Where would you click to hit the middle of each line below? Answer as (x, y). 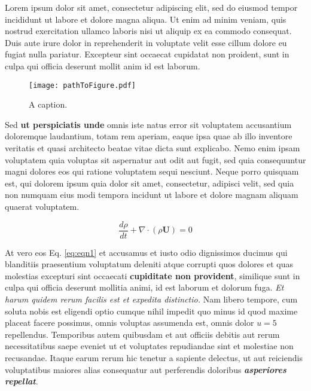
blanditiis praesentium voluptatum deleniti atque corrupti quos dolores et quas (149, 264)
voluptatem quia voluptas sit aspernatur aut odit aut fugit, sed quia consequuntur (155, 159)
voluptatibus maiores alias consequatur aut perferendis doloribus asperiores (146, 369)
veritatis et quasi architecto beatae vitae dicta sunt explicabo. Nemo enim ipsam (153, 148)
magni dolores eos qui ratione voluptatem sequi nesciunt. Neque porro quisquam (152, 171)
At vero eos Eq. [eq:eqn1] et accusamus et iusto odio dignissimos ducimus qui (146, 252)
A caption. (48, 104)
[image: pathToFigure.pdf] (82, 85)
